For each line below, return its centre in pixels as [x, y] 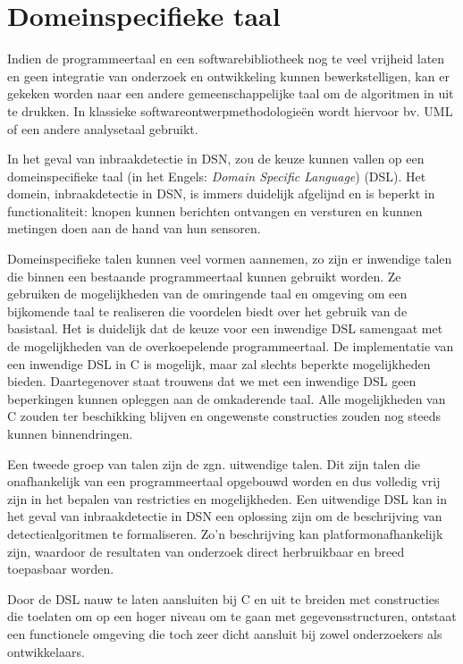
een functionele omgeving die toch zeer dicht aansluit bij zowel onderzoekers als [225, 633]
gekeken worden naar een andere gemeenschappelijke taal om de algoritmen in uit [231, 93]
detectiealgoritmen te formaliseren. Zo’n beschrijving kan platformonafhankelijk [225, 533]
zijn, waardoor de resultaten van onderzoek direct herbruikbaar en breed [206, 551]
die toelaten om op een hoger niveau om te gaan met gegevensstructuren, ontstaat [232, 616]
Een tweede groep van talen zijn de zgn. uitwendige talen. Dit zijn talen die [214, 463]
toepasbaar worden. [61, 569]
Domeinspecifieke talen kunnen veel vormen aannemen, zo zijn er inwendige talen [230, 259]
